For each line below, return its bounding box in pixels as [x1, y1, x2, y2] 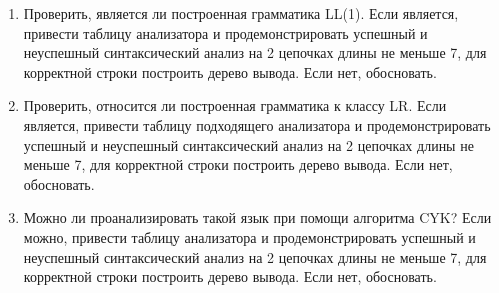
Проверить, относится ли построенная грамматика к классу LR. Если [23, 95, 447, 116]
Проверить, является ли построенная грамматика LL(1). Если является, [23, 3, 459, 23]
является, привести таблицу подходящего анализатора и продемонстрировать [23, 114, 491, 135]
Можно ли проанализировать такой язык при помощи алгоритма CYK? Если [23, 207, 492, 228]
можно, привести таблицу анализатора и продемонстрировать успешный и [23, 226, 476, 247]
